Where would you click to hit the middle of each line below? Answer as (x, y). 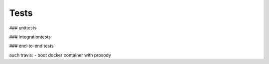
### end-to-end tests (32, 46)
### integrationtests (30, 37)
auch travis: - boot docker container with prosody (60, 55)
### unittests (23, 28)
